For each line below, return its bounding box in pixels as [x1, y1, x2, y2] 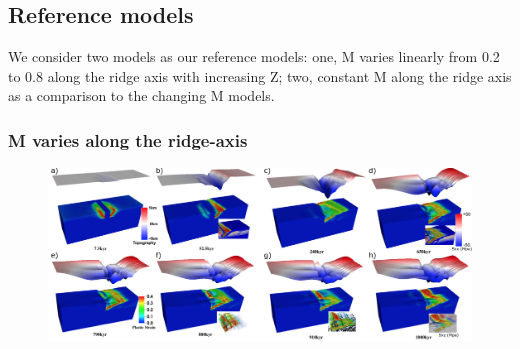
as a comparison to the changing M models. [8, 85, 275, 106]
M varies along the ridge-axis [8, 127, 248, 152]
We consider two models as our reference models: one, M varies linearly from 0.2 [8, 46, 500, 67]
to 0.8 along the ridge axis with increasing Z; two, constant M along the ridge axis [8, 65, 512, 86]
